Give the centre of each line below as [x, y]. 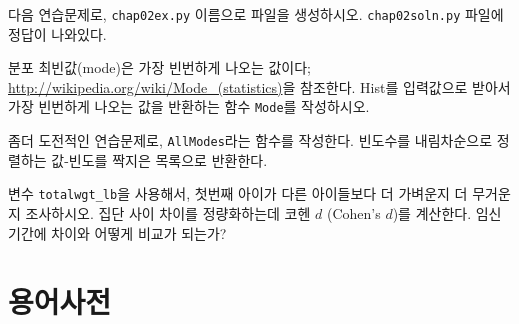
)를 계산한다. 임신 [447, 213]
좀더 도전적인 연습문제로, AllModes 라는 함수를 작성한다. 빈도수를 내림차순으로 [250, 140]
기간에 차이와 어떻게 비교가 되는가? [117, 232]
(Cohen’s [353, 213]
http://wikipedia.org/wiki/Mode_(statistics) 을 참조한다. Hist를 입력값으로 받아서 [259, 86]
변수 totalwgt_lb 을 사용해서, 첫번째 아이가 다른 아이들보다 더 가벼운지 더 [238, 193]
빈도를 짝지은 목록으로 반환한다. [168, 159]
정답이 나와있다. [57, 33]
